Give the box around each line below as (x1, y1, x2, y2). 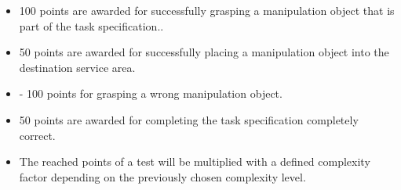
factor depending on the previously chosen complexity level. (19, 168, 306, 185)
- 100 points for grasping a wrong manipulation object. (19, 85, 283, 102)
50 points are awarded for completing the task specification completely (19, 111, 359, 127)
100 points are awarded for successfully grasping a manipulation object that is (19, 2, 395, 18)
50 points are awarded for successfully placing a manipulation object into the (19, 44, 389, 60)
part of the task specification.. (19, 17, 164, 34)
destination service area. (19, 59, 136, 75)
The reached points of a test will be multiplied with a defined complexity (19, 153, 370, 170)
